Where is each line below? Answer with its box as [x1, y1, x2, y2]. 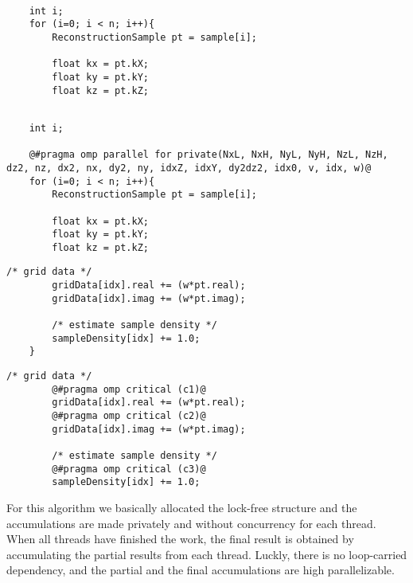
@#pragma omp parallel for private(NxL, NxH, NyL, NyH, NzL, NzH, [29, 149, 388, 161]
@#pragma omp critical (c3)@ [52, 463, 206, 475]
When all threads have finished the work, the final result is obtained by [6, 530, 354, 547]
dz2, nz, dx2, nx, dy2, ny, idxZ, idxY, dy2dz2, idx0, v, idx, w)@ [6, 162, 372, 174]
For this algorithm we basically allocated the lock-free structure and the [6, 499, 357, 515]
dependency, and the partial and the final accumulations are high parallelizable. [6, 561, 395, 578]
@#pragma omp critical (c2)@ [52, 410, 206, 422]
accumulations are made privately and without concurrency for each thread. [6, 515, 376, 531]
